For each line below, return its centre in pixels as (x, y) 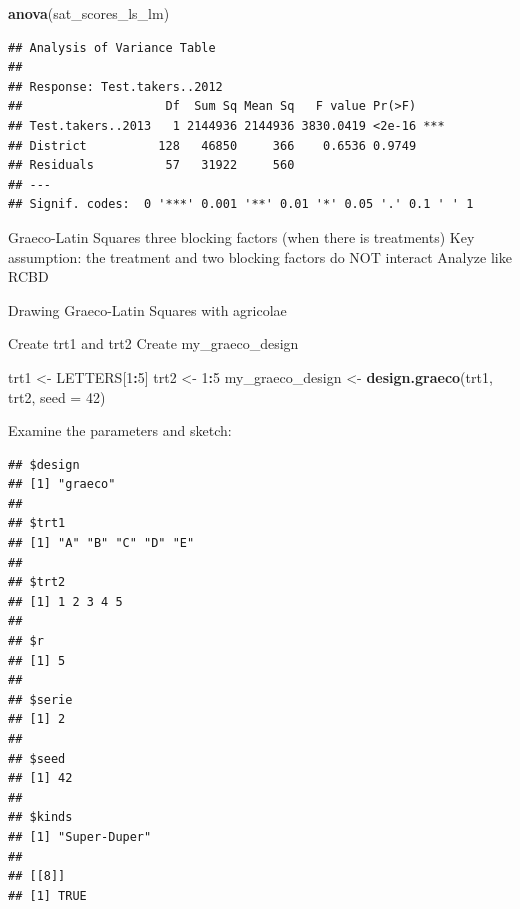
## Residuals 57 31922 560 (151, 165)
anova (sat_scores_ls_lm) (89, 13)
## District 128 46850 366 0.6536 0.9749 (212, 145)
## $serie (40, 699)
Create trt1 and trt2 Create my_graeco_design (153, 343)
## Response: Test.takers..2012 (115, 86)
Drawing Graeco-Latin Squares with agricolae (147, 309)
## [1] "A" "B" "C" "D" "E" (101, 543)
